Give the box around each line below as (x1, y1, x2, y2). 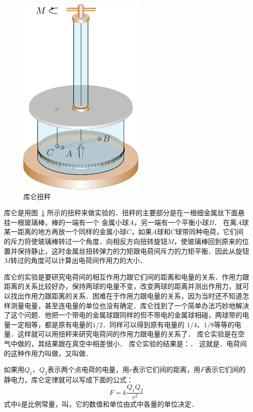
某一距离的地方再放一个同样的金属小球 (4, 226, 126, 237)
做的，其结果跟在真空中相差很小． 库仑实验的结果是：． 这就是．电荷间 (17, 338, 247, 348)
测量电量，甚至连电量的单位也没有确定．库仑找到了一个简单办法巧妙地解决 (10, 300, 249, 310)
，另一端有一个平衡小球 (134, 217, 209, 227)
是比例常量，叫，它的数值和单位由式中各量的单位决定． (21, 399, 199, 409)
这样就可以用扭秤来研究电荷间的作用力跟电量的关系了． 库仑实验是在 (17, 329, 238, 339)
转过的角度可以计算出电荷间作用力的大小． (10, 255, 147, 265)
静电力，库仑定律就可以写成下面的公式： (4, 374, 133, 384)
